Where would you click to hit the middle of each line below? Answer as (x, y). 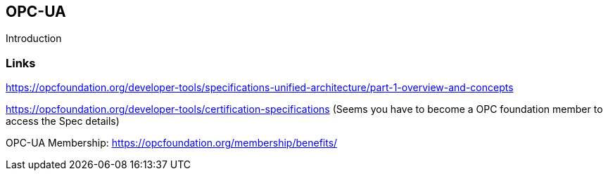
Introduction (34, 39)
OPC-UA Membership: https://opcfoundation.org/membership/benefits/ (172, 143)
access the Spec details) (63, 121)
